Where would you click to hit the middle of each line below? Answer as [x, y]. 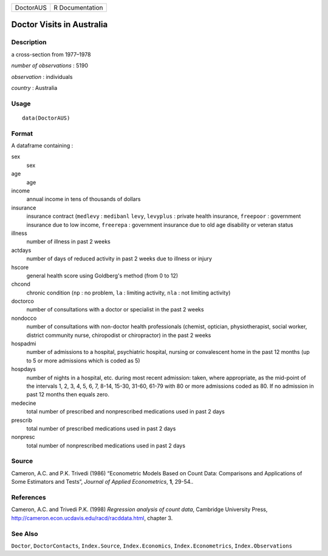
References [29, 497]
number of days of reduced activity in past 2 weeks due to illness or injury [119, 259]
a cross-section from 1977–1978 [51, 54]
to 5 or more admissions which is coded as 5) [83, 361]
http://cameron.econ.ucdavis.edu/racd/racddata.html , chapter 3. [92, 518]
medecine [24, 403]
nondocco [24, 318]
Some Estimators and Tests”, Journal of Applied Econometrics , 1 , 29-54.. [102, 482]
